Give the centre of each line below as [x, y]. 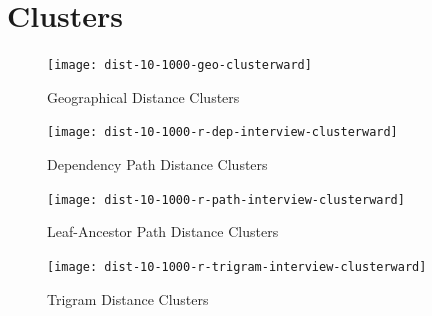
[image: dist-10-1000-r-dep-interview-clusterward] [222, 132]
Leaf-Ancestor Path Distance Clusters [163, 231]
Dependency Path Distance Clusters [157, 164]
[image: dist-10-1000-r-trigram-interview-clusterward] [237, 266]
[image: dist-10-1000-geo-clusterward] [179, 65]
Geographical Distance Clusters [143, 96]
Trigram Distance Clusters [128, 298]
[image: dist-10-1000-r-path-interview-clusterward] [226, 199]
